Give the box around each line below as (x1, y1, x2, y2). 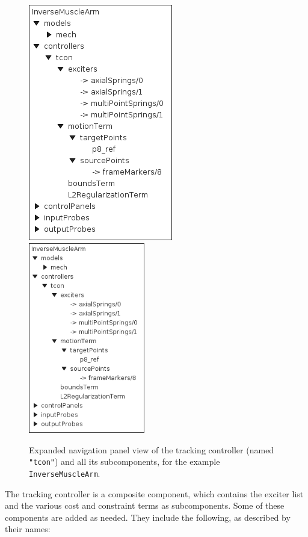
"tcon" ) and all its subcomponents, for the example (29, 455, 220, 468)
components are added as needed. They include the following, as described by (5, 511, 291, 523)
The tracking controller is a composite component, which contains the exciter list (5, 487, 304, 500)
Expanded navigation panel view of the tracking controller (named (29, 443, 274, 456)
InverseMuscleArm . (29, 467, 100, 479)
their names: (5, 523, 51, 535)
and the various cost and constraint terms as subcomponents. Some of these (5, 499, 285, 512)
